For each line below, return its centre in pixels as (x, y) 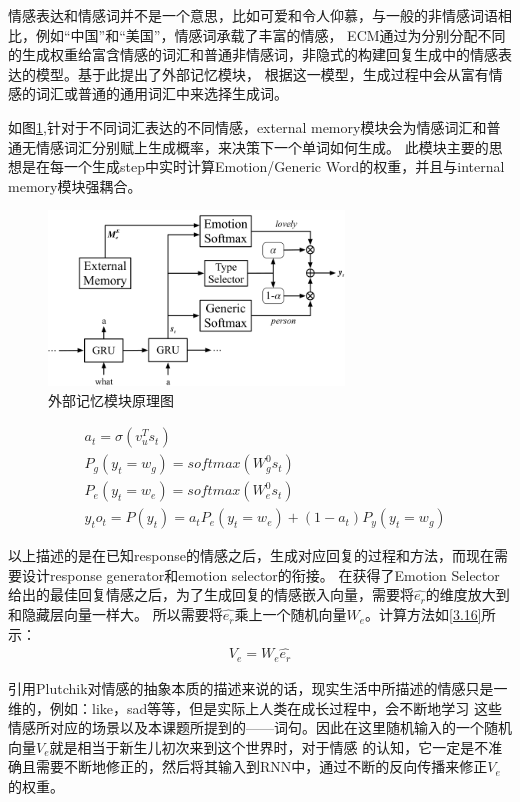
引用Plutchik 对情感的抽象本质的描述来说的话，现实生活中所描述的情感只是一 (258, 687)
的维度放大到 (467, 594)
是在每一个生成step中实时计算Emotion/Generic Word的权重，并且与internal (263, 166)
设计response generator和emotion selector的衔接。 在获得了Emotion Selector (260, 574)
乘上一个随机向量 (290, 614)
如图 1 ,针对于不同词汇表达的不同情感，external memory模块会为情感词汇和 (247, 126)
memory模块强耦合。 (75, 185)
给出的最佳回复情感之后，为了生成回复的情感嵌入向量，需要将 (211, 594)
